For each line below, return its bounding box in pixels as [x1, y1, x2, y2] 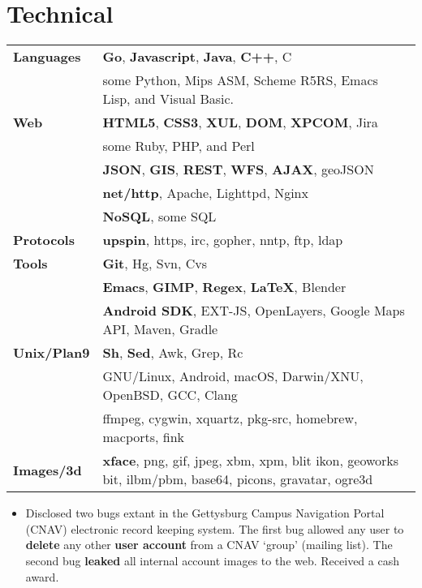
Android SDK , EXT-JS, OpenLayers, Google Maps [102, 301, 405, 320]
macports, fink [102, 427, 185, 447]
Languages [13, 47, 81, 67]
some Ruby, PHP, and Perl [102, 136, 255, 156]
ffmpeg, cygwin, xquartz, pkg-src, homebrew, [102, 409, 358, 428]
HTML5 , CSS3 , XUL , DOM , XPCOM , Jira [102, 113, 378, 132]
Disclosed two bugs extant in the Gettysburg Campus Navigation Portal [25, 504, 385, 521]
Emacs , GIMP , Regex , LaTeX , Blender [102, 277, 347, 297]
